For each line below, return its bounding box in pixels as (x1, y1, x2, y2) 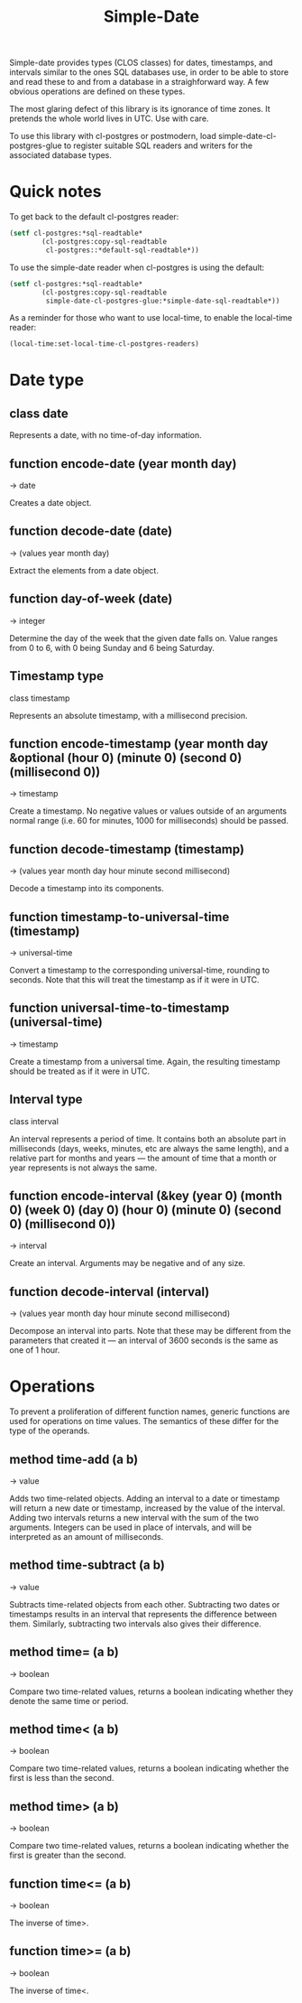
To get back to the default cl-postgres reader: (9, 211, 179, 222)
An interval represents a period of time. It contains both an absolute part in (9, 1133, 287, 1144)
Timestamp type (9, 668, 105, 684)
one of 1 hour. (9, 1345, 60, 1356)
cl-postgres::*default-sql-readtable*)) (45, 246, 200, 255)
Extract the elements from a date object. (9, 564, 160, 575)
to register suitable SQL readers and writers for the (63, 140, 253, 151)
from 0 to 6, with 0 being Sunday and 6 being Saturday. (9, 642, 215, 653)
